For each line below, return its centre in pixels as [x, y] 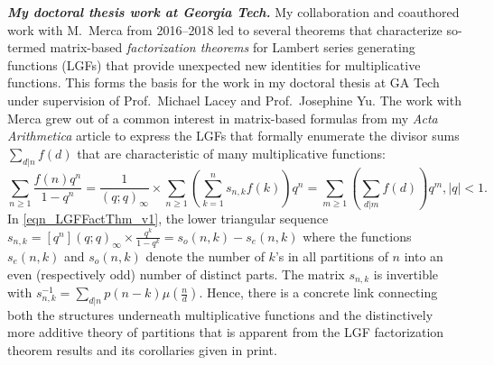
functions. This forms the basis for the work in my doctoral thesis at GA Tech [224, 82]
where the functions [357, 236]
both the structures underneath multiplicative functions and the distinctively [220, 314]
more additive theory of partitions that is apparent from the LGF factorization [226, 332]
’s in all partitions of [331, 256]
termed [27, 47]
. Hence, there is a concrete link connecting [318, 292]
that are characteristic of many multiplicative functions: [231, 153]
